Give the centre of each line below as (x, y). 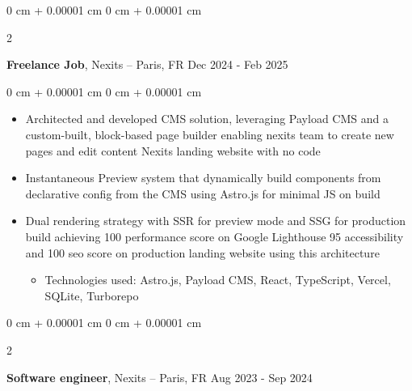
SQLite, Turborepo (92, 295)
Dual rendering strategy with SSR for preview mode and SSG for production (216, 221)
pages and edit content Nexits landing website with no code (173, 150)
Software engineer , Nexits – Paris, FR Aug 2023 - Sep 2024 (160, 377)
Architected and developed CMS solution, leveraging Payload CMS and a (207, 119)
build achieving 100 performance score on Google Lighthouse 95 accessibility (214, 236)
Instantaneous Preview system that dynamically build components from (203, 178)
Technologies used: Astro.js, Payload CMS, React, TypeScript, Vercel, (218, 280)
